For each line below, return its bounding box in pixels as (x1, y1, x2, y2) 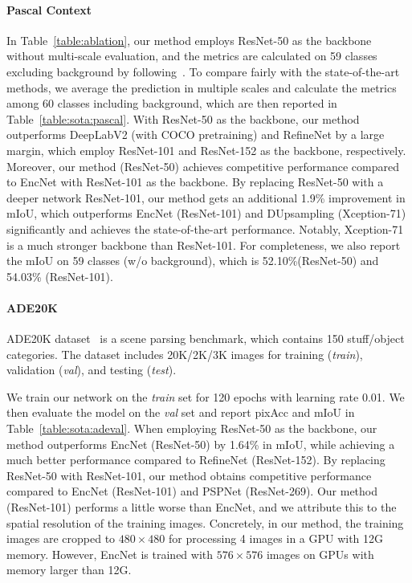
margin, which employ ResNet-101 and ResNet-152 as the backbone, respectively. (6, 141, 406, 158)
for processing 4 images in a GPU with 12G (168, 530, 384, 547)
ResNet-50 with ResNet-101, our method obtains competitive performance (6, 467, 372, 483)
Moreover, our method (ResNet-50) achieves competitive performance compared (6, 157, 399, 174)
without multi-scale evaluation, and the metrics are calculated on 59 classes (6, 47, 377, 64)
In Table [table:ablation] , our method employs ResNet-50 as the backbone (6, 31, 372, 48)
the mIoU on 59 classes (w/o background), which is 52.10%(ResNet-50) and (6, 252, 379, 269)
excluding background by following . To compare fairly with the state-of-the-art (6, 63, 400, 79)
